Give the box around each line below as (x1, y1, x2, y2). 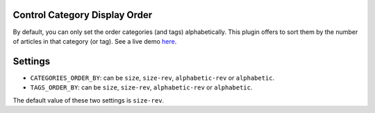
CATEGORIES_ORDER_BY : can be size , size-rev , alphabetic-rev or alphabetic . (30, 73, 275, 82)
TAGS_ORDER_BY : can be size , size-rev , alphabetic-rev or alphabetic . (30, 83, 253, 92)
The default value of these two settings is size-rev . (12, 96, 165, 104)
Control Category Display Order (12, 9, 153, 21)
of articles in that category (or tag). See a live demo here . (12, 37, 177, 45)
